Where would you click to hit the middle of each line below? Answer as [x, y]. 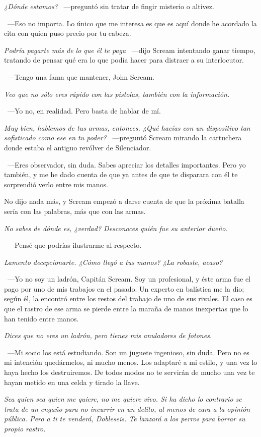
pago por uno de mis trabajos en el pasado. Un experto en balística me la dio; [124, 288]
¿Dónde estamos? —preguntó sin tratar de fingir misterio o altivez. [109, 6]
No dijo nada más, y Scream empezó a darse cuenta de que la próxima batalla [124, 201]
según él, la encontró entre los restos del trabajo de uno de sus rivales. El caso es [128, 298]
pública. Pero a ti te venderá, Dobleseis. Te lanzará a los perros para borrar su [125, 419]
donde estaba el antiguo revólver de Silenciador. [78, 147]
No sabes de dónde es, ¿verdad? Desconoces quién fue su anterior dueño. [116, 228]
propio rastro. [25, 428]
